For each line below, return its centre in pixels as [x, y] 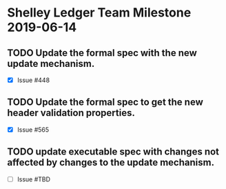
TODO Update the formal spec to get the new [105, 102]
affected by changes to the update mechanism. [111, 162]
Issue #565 [33, 130]
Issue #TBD [33, 179]
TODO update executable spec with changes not [113, 152]
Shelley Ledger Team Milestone [99, 13]
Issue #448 [33, 80]
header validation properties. [71, 113]
